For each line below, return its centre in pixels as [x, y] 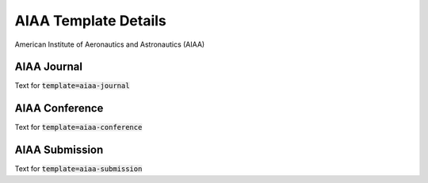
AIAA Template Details [90, 21]
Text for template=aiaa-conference [78, 128]
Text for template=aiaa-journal [72, 86]
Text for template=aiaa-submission [78, 169]
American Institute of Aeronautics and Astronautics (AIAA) [110, 44]
